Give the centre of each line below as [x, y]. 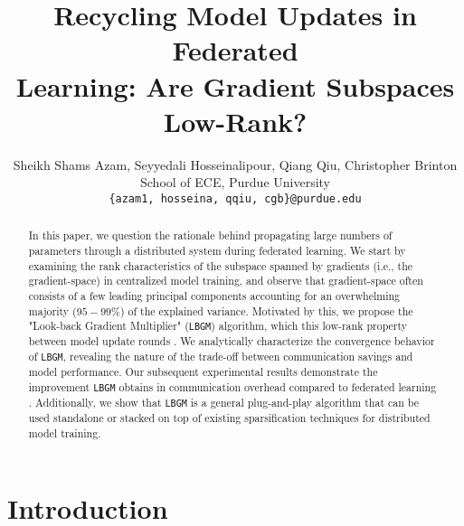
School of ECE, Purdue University [235, 182]
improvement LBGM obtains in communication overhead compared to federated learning [232, 386]
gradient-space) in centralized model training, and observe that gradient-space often [226, 281]
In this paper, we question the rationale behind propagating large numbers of [210, 235]
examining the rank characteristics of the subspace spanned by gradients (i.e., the [221, 265]
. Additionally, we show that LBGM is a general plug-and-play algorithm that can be [223, 402]
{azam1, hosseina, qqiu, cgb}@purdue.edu [235, 198]
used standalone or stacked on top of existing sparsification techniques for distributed [229, 418]
